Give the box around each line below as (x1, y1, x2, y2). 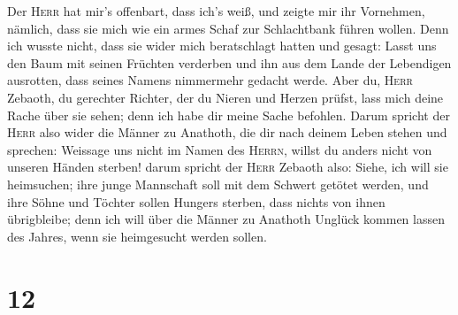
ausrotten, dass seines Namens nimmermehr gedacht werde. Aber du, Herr (7, 71, 413, 89)
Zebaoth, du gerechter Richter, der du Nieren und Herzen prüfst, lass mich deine (7, 88, 444, 106)
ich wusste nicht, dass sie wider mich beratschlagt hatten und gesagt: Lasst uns (7, 36, 437, 55)
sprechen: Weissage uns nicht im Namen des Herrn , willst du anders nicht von (7, 140, 432, 158)
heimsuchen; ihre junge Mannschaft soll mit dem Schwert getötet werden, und (7, 174, 429, 193)
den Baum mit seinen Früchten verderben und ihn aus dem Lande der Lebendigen (7, 53, 452, 72)
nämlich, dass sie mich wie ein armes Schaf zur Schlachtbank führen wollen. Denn (7, 19, 449, 37)
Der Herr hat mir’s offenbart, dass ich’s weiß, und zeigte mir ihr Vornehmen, (7, 2, 425, 19)
